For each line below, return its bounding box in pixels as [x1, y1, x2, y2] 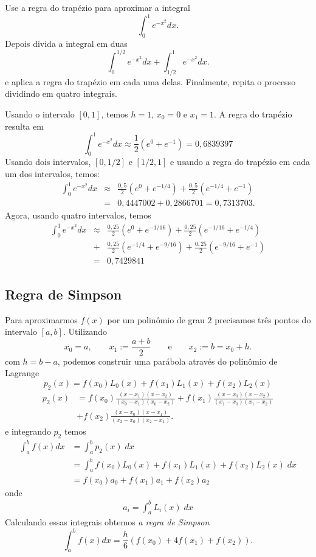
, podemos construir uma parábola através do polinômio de [57, 354, 278, 367]
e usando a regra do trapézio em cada [170, 155, 311, 168]
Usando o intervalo [5, 107, 75, 120]
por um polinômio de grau [107, 313, 205, 326]
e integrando [5, 425, 51, 438]
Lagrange [5, 366, 39, 379]
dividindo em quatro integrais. [5, 87, 117, 100]
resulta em [5, 119, 44, 132]
